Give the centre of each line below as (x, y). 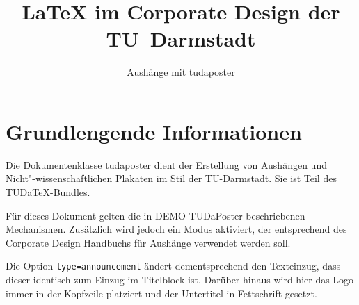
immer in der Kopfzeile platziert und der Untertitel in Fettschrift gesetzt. (161, 293)
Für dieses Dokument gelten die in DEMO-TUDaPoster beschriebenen (155, 215)
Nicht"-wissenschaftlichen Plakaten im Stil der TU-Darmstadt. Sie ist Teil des (171, 178)
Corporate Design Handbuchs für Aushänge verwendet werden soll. (148, 242)
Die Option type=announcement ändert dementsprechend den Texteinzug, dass (173, 266)
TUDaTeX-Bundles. (48, 192)
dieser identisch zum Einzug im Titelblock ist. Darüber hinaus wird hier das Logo (180, 280)
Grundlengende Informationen (154, 131)
